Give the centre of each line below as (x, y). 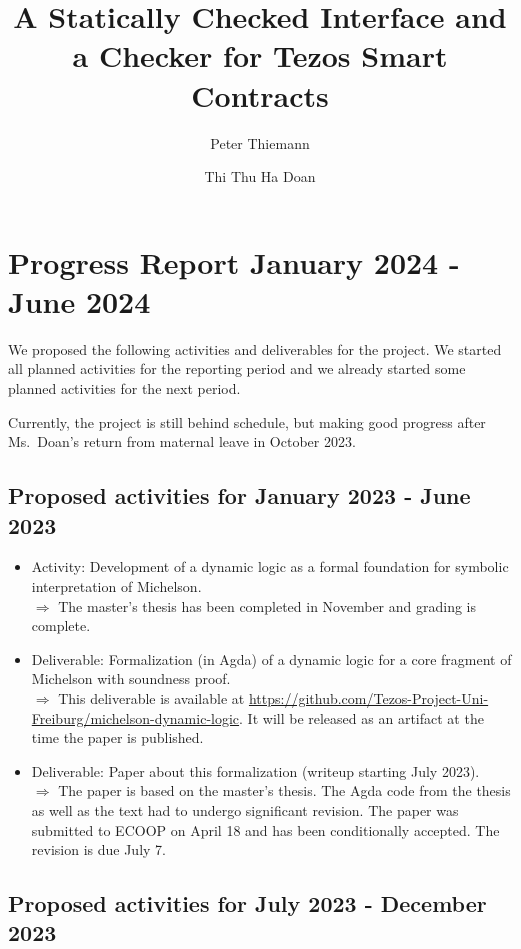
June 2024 (79, 300)
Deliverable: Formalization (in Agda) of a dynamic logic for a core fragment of (271, 658)
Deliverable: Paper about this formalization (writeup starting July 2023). (255, 770)
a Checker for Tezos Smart (260, 55)
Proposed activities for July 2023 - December (247, 903)
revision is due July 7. (98, 849)
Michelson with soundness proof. (131, 678)
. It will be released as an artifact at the (361, 717)
